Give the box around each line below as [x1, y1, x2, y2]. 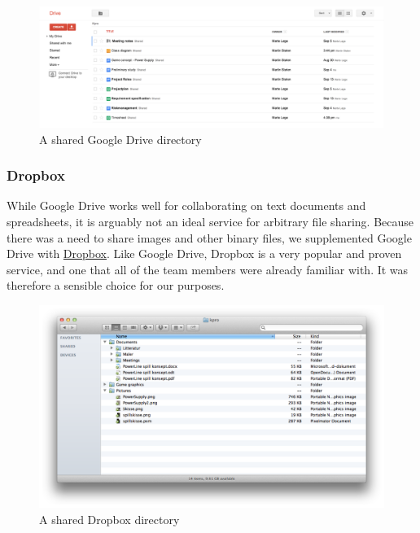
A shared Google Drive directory [39, 130, 202, 147]
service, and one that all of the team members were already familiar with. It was [7, 260, 409, 277]
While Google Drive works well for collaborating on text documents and [7, 197, 366, 214]
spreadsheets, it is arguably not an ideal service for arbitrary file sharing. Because [7, 213, 413, 230]
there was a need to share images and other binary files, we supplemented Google [7, 229, 412, 246]
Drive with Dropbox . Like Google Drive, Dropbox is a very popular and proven [7, 245, 402, 262]
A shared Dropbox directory [39, 510, 180, 527]
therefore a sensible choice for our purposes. [7, 277, 225, 294]
